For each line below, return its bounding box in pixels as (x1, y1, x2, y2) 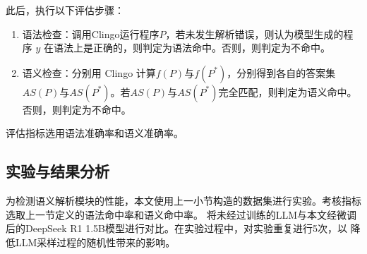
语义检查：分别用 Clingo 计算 (22, 65, 156, 80)
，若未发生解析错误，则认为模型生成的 (165, 26, 344, 41)
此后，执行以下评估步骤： (6, 3, 124, 17)
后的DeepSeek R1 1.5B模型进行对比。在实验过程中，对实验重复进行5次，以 (6, 221, 347, 236)
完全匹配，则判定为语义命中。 (218, 84, 357, 99)
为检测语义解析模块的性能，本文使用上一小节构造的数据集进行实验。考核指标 (6, 193, 361, 208)
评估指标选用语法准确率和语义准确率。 (6, 126, 183, 140)
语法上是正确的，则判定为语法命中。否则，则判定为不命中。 (54, 40, 331, 55)
